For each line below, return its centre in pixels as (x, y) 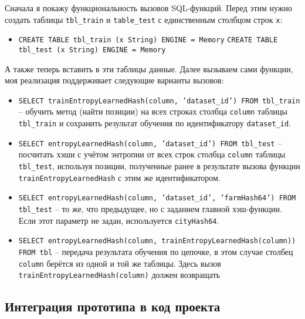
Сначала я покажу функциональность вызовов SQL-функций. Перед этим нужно (149, 8)
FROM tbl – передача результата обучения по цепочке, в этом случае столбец (156, 251)
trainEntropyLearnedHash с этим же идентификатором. (119, 177)
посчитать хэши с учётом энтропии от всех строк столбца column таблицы (152, 154)
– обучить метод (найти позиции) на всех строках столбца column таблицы (153, 111)
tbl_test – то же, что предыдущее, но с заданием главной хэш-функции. (150, 209)
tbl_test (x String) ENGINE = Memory (92, 50)
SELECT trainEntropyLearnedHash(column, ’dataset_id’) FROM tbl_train (159, 101)
